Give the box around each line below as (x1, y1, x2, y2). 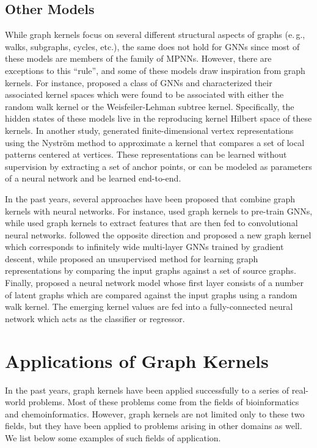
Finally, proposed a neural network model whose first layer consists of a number (5, 276, 304, 289)
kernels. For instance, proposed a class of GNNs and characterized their (5, 76, 272, 89)
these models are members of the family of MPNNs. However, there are (5, 52, 272, 65)
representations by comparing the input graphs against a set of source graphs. (5, 264, 296, 277)
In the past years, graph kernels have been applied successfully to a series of (5, 383, 290, 396)
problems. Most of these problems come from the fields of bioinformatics (28, 395, 299, 408)
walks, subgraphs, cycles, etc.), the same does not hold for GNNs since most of (5, 40, 300, 53)
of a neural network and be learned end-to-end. (5, 172, 181, 185)
